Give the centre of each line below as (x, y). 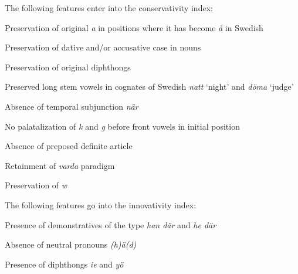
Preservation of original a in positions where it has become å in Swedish (134, 27)
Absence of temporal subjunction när (72, 106)
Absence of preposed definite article (69, 146)
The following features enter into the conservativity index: (109, 8)
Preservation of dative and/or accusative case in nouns (103, 47)
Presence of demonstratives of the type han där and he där (111, 224)
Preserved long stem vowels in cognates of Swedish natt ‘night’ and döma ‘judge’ (149, 87)
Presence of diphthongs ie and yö (64, 264)
